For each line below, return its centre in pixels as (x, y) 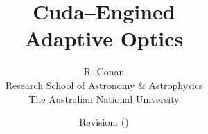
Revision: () (104, 122)
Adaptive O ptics (104, 38)
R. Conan (104, 71)
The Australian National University (104, 98)
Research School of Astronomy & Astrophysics (104, 85)
